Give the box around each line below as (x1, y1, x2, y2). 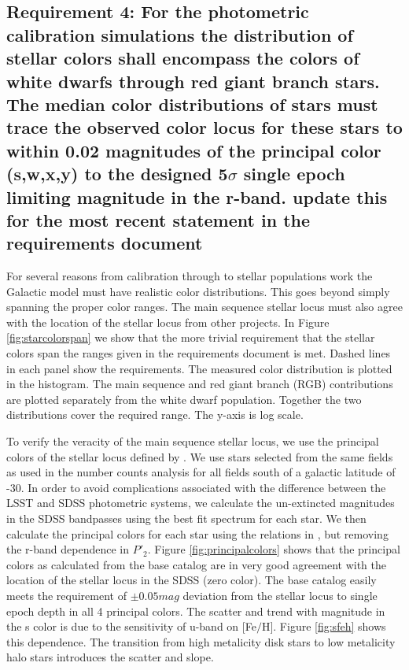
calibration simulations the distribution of (6, 22, 353, 46)
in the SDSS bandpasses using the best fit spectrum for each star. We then (6, 510, 367, 527)
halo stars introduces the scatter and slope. (6, 649, 214, 665)
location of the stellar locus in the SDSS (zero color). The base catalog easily (6, 572, 377, 588)
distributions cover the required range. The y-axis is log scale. (6, 406, 304, 423)
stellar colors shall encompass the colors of (6, 46, 359, 70)
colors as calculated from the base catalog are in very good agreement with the (6, 556, 386, 572)
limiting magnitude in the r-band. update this (6, 184, 388, 209)
